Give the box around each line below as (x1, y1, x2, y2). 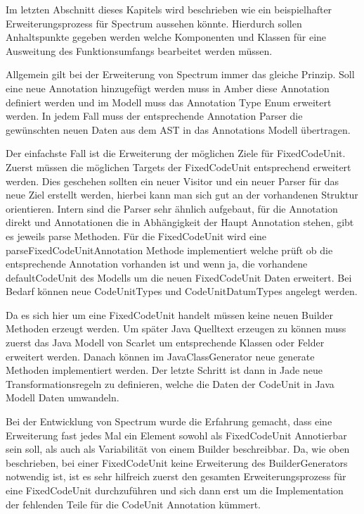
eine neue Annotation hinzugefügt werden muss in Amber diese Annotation (6, 80, 330, 95)
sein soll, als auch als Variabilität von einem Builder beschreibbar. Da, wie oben (6, 441, 350, 456)
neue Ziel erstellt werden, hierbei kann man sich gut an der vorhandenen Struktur (6, 187, 358, 202)
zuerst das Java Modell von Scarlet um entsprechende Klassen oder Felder (6, 335, 325, 350)
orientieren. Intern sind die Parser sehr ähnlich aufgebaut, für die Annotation (6, 201, 338, 215)
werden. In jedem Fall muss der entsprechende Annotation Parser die (6, 108, 303, 123)
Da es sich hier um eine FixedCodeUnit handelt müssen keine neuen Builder (6, 307, 334, 322)
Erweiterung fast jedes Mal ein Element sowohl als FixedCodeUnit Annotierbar (6, 427, 347, 442)
